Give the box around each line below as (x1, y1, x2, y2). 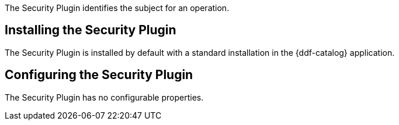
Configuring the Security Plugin (5, 67, 193, 83)
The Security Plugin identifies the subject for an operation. (5, 3, 230, 13)
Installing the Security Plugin (5, 23, 176, 38)
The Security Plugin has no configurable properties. (5, 92, 204, 102)
